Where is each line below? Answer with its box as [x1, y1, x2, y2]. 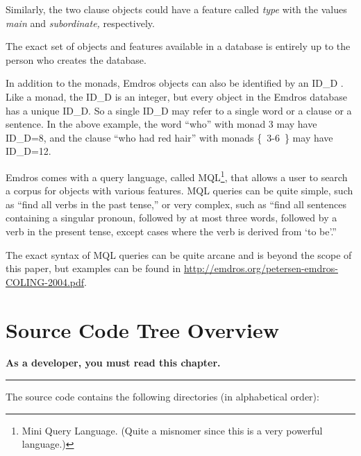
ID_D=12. [6, 144, 51, 158]
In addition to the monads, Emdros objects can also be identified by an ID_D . [6, 76, 344, 90]
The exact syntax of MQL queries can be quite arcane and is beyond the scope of [6, 247, 352, 262]
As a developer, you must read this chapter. [6, 355, 221, 370]
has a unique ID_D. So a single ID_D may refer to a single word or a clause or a [6, 103, 352, 117]
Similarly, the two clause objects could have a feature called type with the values [6, 2, 347, 16]
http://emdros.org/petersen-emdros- [183, 261, 338, 276]
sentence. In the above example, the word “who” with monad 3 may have [6, 117, 317, 131]
